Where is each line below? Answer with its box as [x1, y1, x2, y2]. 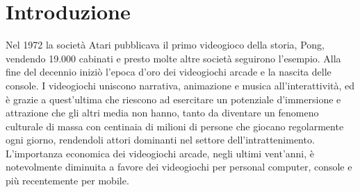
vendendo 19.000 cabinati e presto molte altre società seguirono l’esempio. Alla [6, 51, 341, 65]
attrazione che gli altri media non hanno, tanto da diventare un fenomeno [6, 105, 319, 120]
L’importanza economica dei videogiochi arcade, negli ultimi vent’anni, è [6, 146, 315, 160]
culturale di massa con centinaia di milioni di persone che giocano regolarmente [6, 119, 344, 133]
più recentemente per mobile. [6, 173, 129, 188]
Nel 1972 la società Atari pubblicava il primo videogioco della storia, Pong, [6, 37, 325, 52]
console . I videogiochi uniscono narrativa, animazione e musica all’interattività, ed [6, 78, 355, 92]
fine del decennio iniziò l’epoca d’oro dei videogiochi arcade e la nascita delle [6, 64, 332, 79]
